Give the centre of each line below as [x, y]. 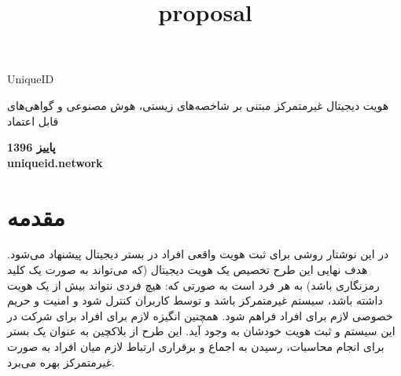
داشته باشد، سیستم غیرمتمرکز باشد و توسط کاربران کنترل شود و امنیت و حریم [195, 300]
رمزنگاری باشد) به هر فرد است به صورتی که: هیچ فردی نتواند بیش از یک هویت [193, 285]
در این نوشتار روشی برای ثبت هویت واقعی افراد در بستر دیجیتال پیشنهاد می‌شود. [198, 254]
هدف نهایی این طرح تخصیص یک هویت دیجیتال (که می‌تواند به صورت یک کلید [188, 270]
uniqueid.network [55, 162]
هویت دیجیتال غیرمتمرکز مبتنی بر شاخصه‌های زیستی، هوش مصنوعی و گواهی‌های [198, 105]
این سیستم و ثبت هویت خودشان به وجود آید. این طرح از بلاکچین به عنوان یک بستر [201, 331]
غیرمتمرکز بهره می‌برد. [61, 361]
